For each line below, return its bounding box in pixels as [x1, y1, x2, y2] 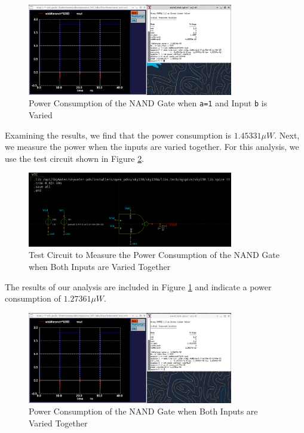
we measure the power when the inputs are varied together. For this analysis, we [5, 140, 299, 153]
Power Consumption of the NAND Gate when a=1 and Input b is [29, 97, 268, 109]
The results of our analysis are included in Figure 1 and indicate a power [5, 280, 272, 293]
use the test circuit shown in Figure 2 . [5, 152, 145, 164]
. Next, [274, 128, 300, 141]
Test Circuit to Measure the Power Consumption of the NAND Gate [29, 248, 280, 261]
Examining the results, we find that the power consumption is [5, 128, 231, 141]
